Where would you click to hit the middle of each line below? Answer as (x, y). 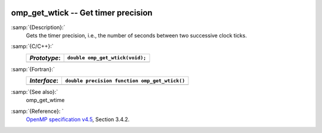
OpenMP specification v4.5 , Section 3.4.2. (78, 119)
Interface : (44, 81)
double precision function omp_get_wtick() (125, 80)
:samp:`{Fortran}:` (33, 69)
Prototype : (45, 58)
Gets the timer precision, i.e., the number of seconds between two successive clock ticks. (137, 35)
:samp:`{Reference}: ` (37, 111)
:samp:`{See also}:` (35, 92)
